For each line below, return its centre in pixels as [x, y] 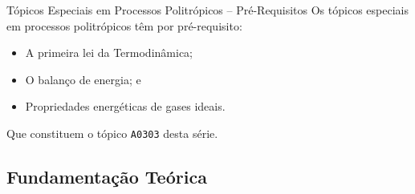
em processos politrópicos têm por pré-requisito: [124, 25]
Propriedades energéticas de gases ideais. [125, 106]
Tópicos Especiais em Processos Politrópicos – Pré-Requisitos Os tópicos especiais [207, 10]
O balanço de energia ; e [83, 79]
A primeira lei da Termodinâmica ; [109, 53]
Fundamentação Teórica [107, 177]
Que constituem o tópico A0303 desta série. [112, 133]
